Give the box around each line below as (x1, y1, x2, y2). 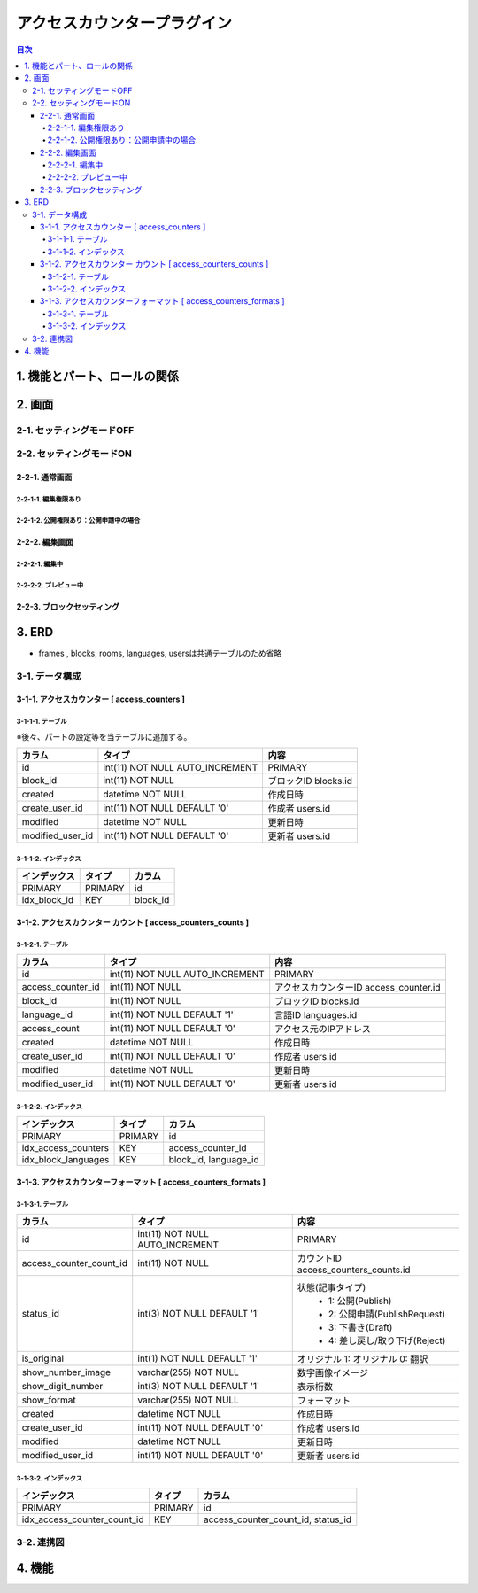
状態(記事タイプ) (297, 1281, 366, 1294)
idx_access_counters (21, 1142, 110, 1154)
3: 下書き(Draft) (328, 1321, 393, 1333)
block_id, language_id (168, 1154, 260, 1166)
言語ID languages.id (274, 1009, 358, 1022)
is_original (21, 1352, 64, 1364)
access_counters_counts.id (297, 1263, 411, 1276)
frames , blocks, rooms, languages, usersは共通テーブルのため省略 (38, 648, 282, 658)
